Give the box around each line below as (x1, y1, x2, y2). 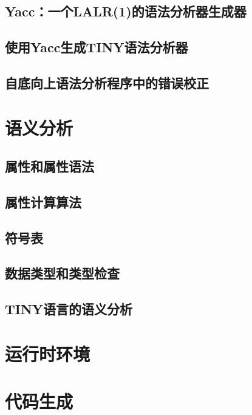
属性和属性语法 (5, 157, 94, 176)
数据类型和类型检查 (5, 264, 120, 283)
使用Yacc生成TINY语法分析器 (5, 38, 188, 57)
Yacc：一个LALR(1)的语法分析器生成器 (5, 2, 247, 21)
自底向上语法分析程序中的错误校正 (5, 73, 209, 92)
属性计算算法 (5, 192, 81, 211)
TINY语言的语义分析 (5, 300, 133, 318)
